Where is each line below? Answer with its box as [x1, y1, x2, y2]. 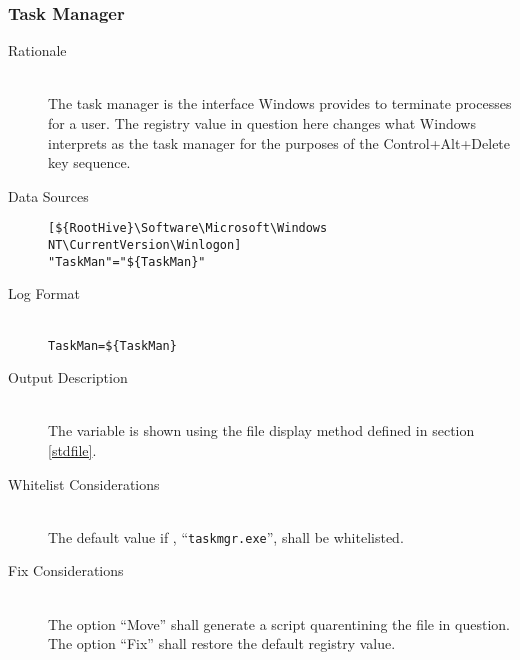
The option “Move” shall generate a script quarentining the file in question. [48, 613, 510, 634]
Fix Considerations [8, 560, 124, 581]
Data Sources [8, 185, 89, 206]
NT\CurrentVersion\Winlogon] [48, 238, 242, 253]
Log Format [8, 283, 80, 304]
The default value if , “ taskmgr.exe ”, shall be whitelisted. [48, 526, 404, 547]
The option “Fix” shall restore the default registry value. [48, 633, 396, 654]
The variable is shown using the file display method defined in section [48, 420, 475, 441]
